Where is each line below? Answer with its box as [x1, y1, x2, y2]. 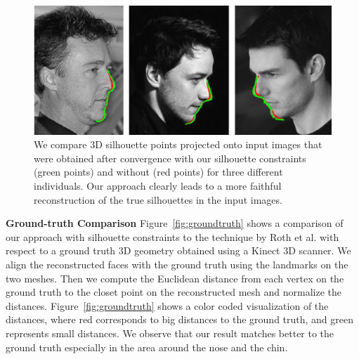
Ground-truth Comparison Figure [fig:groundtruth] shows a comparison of [6, 216, 344, 230]
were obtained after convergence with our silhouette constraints [34, 150, 306, 165]
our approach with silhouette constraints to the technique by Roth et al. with [6, 229, 339, 244]
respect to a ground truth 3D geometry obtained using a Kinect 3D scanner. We [6, 243, 351, 258]
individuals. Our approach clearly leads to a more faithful [34, 178, 282, 192]
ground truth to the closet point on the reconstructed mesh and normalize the [6, 285, 341, 299]
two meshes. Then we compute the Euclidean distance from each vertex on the [6, 270, 344, 285]
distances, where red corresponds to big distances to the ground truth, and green [6, 312, 354, 327]
